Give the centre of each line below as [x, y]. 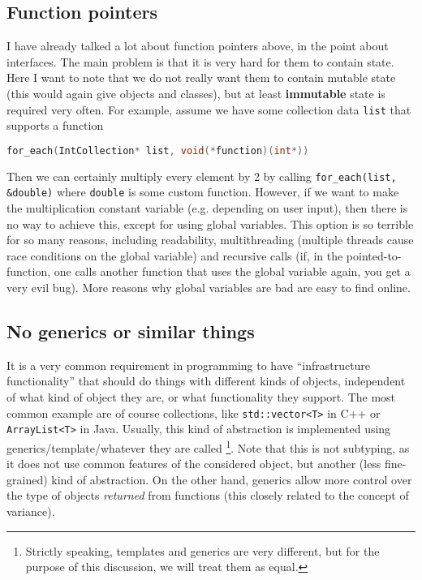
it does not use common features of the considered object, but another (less [194, 464]
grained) [27, 479]
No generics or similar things [131, 331]
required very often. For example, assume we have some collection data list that [209, 109]
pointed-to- [374, 255]
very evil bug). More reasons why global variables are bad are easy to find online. [209, 287]
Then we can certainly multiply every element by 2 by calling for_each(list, [202, 176]
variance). [31, 511]
